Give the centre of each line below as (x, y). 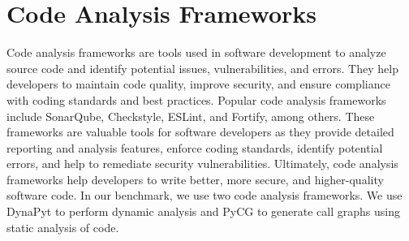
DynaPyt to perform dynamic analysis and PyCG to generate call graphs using (203, 211)
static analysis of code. (63, 227)
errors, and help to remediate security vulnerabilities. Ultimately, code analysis (202, 164)
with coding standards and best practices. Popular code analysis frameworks (196, 99)
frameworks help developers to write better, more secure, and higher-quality (195, 179)
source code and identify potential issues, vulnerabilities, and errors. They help (202, 68)
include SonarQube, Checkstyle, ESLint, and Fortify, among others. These (191, 116)
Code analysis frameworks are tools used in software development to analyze (196, 52)
